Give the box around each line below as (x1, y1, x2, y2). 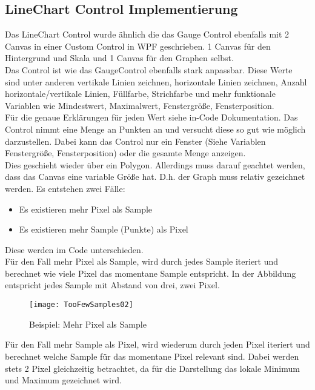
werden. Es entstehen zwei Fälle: (5, 182, 125, 194)
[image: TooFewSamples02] (29, 300, 133, 309)
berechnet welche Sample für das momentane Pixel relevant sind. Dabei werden (5, 349, 299, 362)
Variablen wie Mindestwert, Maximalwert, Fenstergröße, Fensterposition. (5, 99, 274, 111)
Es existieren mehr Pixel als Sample (19, 202, 153, 215)
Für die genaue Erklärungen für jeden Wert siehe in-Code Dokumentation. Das (5, 111, 298, 124)
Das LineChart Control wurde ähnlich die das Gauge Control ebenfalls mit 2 (5, 28, 290, 41)
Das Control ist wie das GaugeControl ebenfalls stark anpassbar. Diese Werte (5, 63, 293, 76)
